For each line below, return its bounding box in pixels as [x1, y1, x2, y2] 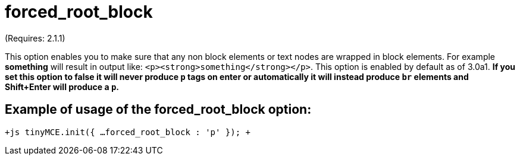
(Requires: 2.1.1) [5, 33, 65, 43]
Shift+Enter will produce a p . [5, 81, 120, 92]
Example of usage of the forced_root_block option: [5, 102, 312, 117]
